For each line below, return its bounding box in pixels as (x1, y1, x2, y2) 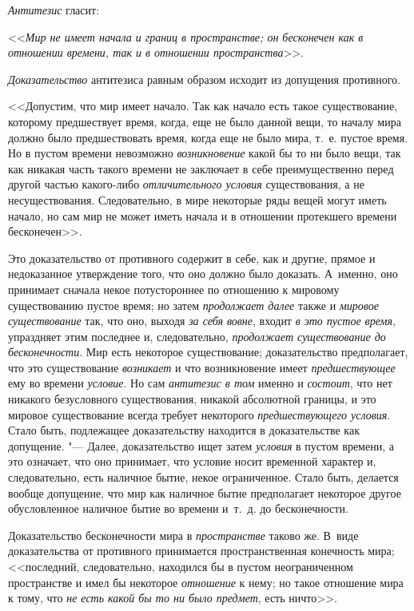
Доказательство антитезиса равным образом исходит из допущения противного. (8, 70, 400, 87)
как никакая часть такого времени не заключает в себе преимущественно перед (8, 160, 394, 177)
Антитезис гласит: (8, 2, 100, 18)
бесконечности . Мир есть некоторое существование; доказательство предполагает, (8, 343, 408, 360)
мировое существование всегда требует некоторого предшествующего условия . (8, 406, 391, 423)
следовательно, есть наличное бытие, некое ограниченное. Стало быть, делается (8, 469, 399, 486)
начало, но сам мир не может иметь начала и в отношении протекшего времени (8, 207, 397, 224)
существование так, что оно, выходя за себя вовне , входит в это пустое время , (8, 312, 396, 329)
